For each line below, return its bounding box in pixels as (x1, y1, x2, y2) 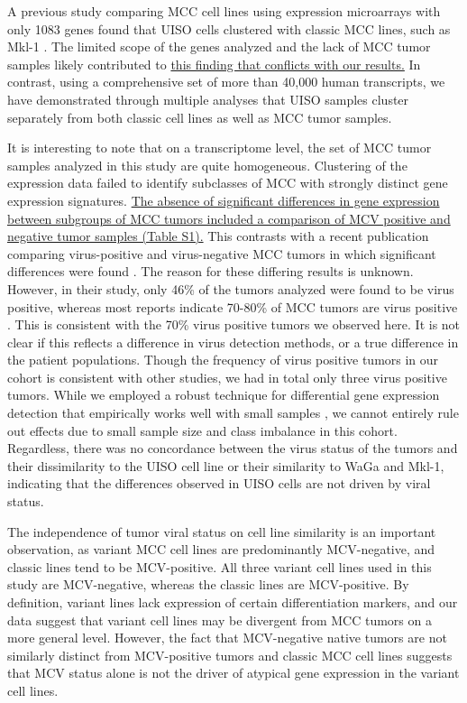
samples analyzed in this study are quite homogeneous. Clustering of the (7, 155, 407, 174)
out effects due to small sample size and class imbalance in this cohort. (7, 421, 398, 439)
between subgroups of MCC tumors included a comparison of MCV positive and (7, 208, 451, 227)
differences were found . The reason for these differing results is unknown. (7, 262, 414, 281)
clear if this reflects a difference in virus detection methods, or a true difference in (7, 332, 459, 351)
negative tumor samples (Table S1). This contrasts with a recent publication (7, 227, 429, 245)
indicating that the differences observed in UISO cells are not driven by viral (7, 474, 431, 493)
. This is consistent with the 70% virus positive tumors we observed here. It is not (7, 315, 461, 334)
